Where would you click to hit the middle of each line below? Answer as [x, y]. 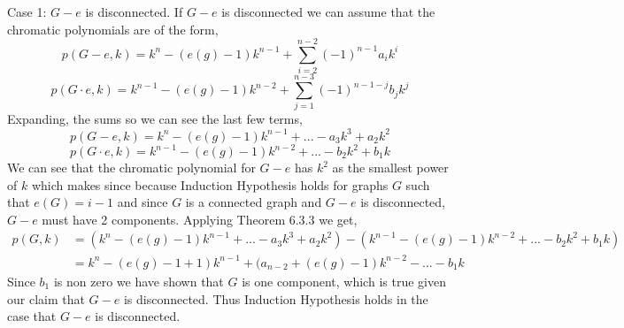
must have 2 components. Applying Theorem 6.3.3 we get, [200, 219]
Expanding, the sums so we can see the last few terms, [155, 119]
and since [143, 202]
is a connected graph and [254, 202]
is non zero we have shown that [139, 281]
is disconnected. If [134, 11]
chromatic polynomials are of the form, [113, 29]
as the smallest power [390, 168]
